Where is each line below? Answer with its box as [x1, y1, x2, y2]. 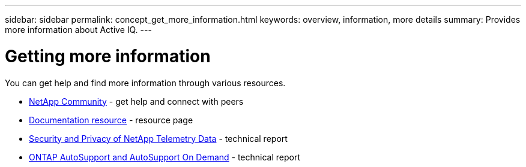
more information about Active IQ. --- [5, 25, 152, 35]
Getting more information [5, 45, 211, 66]
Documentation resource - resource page [29, 114, 193, 125]
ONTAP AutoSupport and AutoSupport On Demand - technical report [29, 151, 301, 162]
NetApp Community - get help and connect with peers [29, 96, 244, 107]
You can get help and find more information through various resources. [5, 77, 286, 88]
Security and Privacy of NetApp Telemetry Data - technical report [29, 133, 288, 144]
